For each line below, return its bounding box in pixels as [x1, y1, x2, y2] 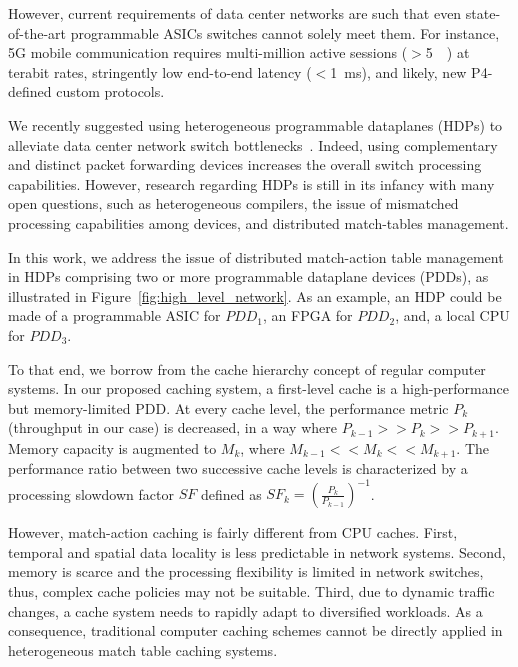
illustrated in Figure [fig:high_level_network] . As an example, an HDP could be [8, 285, 502, 306]
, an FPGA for [263, 305, 353, 326]
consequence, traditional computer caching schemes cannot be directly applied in [8, 620, 503, 641]
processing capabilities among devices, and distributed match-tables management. [8, 212, 509, 233]
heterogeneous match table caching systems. [8, 639, 278, 660]
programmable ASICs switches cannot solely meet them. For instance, [70, 22, 500, 43]
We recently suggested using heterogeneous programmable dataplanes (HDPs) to [8, 114, 503, 135]
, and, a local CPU [395, 305, 510, 326]
